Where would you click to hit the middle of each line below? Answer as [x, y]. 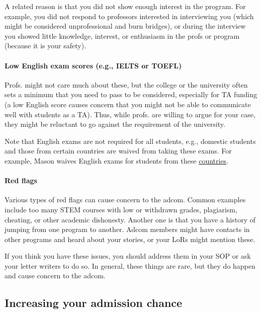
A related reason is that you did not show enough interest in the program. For [125, 6]
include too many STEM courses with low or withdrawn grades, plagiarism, [121, 209]
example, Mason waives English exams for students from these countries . [117, 160]
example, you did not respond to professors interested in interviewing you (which [129, 16]
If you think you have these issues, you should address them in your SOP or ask [128, 256]
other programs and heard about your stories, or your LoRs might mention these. [130, 239]
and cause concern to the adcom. [55, 276]
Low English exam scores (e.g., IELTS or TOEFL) [93, 65]
